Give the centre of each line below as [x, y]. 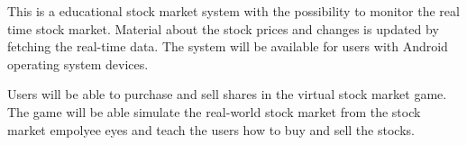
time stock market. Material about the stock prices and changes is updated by [223, 28]
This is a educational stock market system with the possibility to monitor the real [233, 11]
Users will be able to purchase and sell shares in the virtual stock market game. [227, 94]
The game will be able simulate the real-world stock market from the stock [214, 111]
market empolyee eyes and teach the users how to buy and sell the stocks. [211, 129]
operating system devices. [78, 63]
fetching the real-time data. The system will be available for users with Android [228, 46]
